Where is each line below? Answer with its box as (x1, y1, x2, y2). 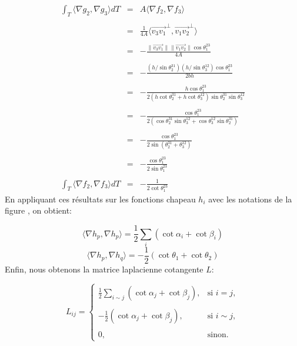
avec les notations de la (208, 192, 292, 205)
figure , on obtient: (5, 204, 72, 217)
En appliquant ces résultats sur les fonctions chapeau (5, 192, 196, 205)
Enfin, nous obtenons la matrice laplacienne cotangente (5, 262, 203, 275)
